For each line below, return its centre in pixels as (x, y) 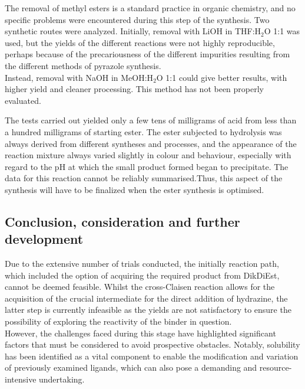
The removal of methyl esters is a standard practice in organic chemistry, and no (150, 8)
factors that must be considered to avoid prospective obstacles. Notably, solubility (152, 344)
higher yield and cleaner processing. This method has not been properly (134, 89)
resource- (276, 367)
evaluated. (23, 100)
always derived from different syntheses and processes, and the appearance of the (151, 143)
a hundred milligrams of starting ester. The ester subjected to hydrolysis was (143, 131)
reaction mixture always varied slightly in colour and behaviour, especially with (148, 155)
